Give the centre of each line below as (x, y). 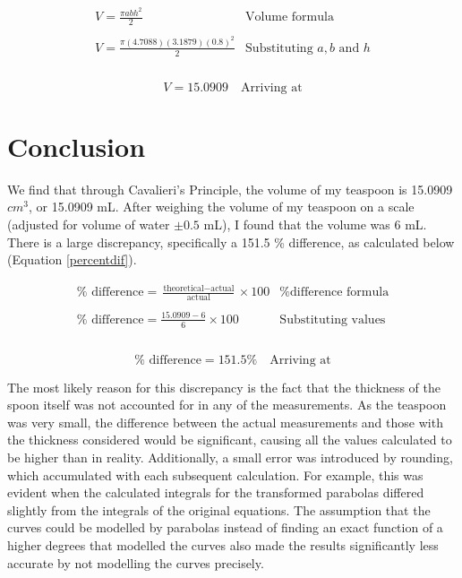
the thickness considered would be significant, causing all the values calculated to (230, 440)
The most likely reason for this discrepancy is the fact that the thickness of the (224, 387)
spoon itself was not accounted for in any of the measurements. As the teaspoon (227, 405)
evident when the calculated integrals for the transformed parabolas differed (216, 492)
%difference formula (334, 293)
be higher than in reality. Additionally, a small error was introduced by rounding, (230, 457)
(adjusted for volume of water (89, 224)
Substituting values (333, 319)
